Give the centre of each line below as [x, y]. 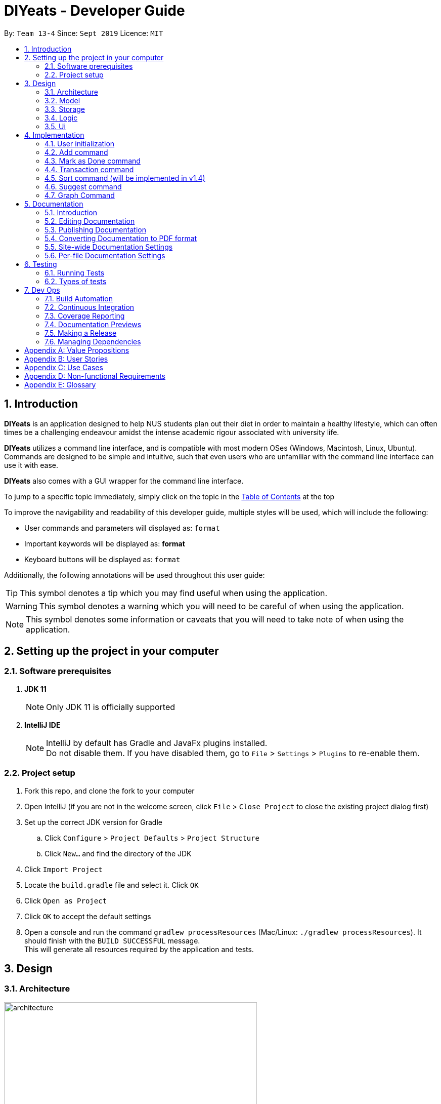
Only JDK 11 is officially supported [111, 707]
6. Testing [41, 264]
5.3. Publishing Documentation [95, 229]
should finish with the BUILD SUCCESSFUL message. [112, 940]
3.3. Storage [65, 109]
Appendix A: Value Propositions [77, 350]
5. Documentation [54, 204]
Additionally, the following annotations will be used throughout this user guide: [135, 575]
